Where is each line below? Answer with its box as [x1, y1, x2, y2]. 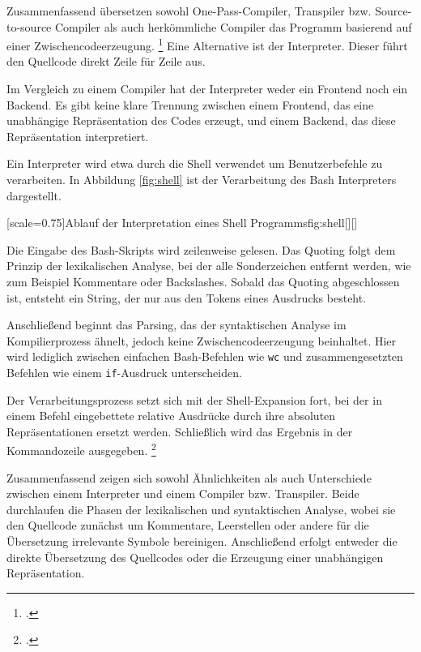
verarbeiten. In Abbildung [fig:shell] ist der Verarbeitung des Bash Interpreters [6, 171, 397, 187]
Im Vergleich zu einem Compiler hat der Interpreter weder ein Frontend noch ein [6, 80, 408, 97]
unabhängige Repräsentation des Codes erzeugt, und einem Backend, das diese [6, 112, 396, 129]
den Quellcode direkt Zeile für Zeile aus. [6, 53, 206, 70]
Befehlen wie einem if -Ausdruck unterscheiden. [6, 364, 242, 380]
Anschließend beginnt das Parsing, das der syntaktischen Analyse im [6, 316, 347, 333]
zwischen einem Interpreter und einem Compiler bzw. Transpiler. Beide [6, 485, 359, 502]
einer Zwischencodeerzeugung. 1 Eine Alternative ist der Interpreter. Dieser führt [6, 35, 408, 54]
